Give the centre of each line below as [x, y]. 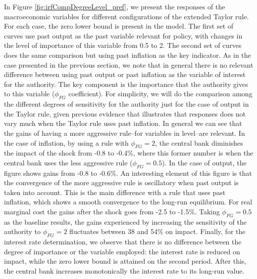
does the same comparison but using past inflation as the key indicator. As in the [128, 55]
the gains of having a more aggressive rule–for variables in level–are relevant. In [125, 133]
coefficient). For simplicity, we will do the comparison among [160, 94]
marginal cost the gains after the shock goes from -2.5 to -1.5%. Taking [112, 212]
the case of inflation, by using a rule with [66, 142]
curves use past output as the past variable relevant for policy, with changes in [123, 35]
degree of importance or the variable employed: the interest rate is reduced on [122, 251]
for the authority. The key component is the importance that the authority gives [126, 84]
